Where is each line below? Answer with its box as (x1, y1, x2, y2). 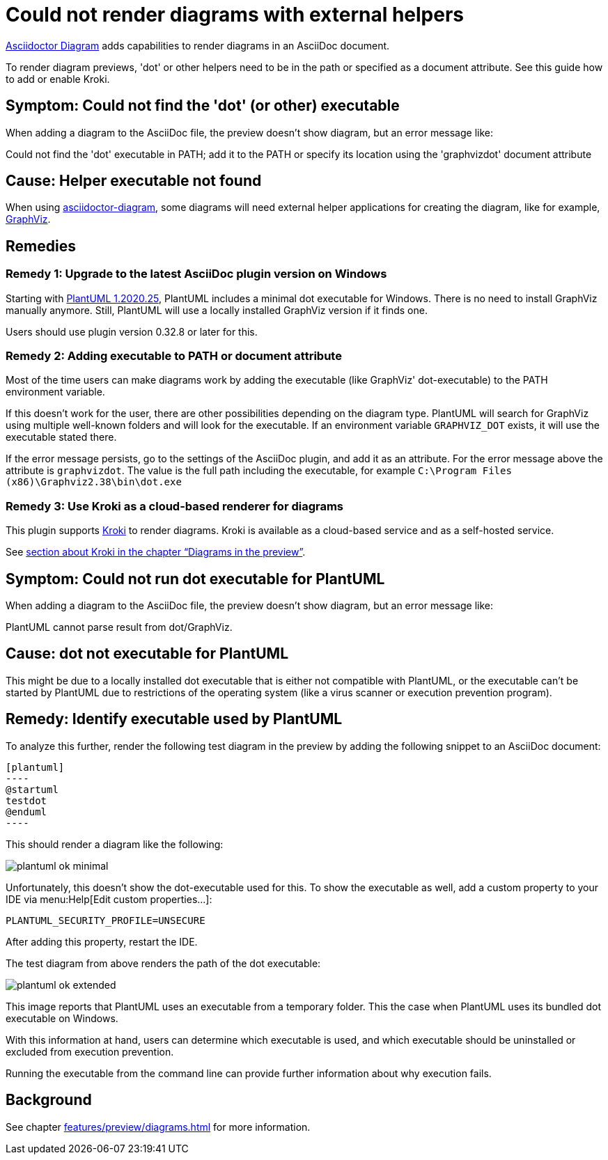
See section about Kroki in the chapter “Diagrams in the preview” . (6, 546, 306, 558)
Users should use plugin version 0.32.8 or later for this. (6, 325, 258, 338)
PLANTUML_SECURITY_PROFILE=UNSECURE (6, 914, 205, 926)
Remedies (6, 237, 76, 255)
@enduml (6, 806, 47, 817)
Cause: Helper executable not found (6, 172, 262, 190)
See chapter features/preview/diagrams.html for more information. (6, 1120, 311, 1133)
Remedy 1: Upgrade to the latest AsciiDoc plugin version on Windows (6, 267, 387, 281)
